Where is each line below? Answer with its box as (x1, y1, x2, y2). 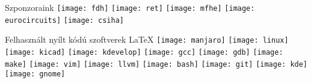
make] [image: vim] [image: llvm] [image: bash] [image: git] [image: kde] (5, 60, 308, 69)
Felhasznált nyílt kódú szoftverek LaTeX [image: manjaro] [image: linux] (5, 33, 289, 46)
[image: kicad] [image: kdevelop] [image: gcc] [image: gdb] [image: (5, 48, 283, 57)
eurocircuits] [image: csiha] (5, 16, 124, 25)
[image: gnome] (5, 70, 66, 79)
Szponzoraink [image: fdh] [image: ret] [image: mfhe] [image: (5, 1, 255, 13)
